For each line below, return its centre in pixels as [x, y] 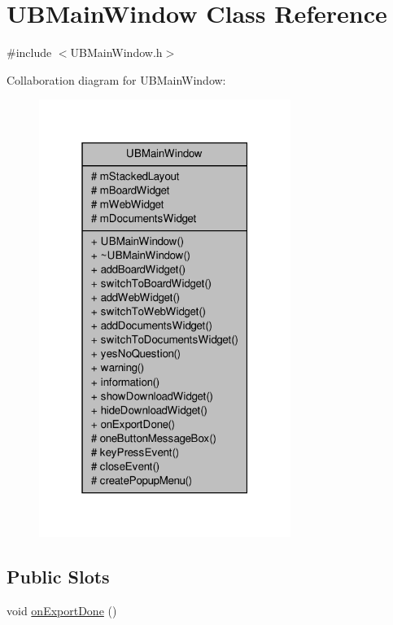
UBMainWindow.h [116, 52]
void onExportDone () [62, 611]
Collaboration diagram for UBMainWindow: [116, 79]
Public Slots [58, 577]
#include [29, 52]
